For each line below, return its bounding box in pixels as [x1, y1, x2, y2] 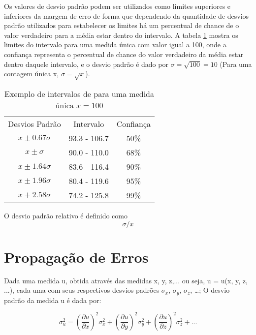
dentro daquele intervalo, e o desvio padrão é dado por [4, 59, 168, 69]
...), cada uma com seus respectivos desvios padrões [4, 285, 160, 295]
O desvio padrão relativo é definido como [4, 210, 128, 220]
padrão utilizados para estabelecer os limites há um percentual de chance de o [4, 20, 239, 30]
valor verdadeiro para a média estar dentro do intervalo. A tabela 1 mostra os [4, 30, 238, 40]
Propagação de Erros [4, 246, 149, 267]
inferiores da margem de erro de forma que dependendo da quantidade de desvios [4, 10, 249, 21]
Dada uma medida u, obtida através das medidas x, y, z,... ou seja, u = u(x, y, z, [4, 275, 248, 285]
